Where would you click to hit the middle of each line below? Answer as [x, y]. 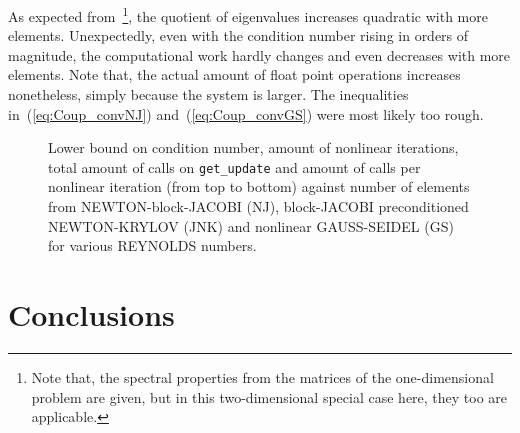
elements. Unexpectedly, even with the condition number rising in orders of [238, 35]
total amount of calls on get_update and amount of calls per [234, 166]
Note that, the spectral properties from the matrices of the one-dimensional [262, 376]
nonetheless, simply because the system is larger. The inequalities [208, 94]
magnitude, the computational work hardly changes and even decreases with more [259, 54]
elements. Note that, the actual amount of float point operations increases [234, 74]
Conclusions [91, 314]
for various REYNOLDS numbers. [152, 245]
